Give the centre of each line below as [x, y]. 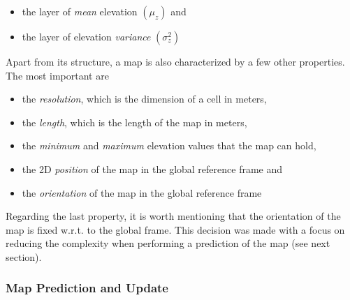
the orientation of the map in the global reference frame [142, 192]
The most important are [57, 75]
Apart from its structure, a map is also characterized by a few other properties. [175, 61]
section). [24, 256]
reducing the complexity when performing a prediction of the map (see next [168, 243]
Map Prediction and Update [87, 288]
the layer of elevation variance [86, 36]
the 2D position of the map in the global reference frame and [152, 168]
